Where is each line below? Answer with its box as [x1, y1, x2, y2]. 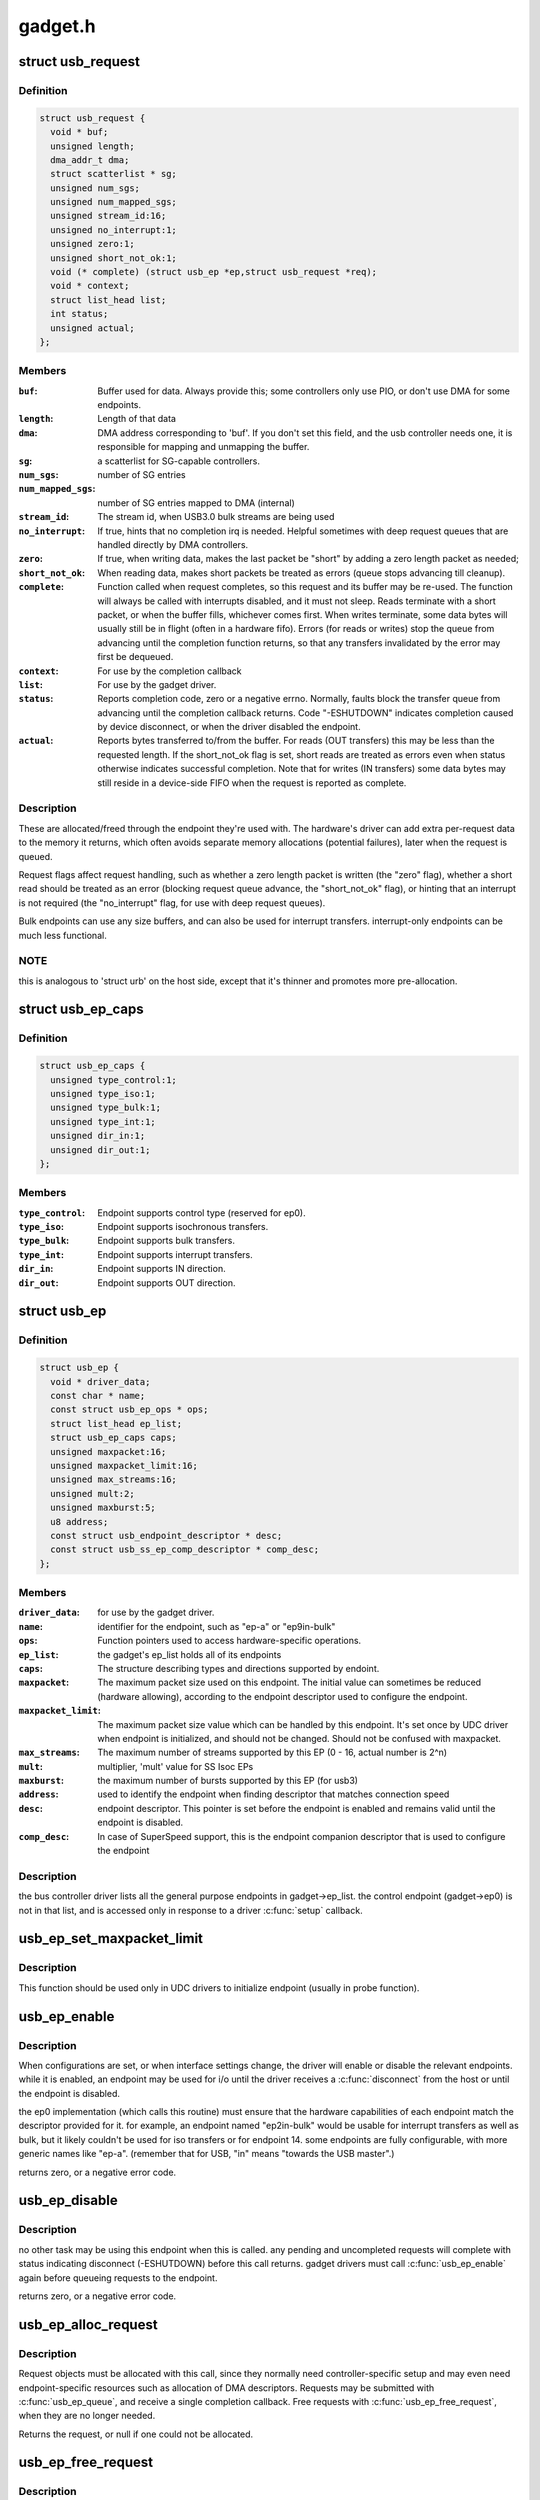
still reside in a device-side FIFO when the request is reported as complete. [97, 776, 407, 789]
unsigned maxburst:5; [50, 1502, 157, 1514]
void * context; [50, 280, 130, 292]
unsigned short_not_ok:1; [50, 252, 177, 264]
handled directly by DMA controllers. [97, 539, 249, 550]
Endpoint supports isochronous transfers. [97, 1221, 269, 1233]
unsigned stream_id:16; [50, 210, 167, 222]
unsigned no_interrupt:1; [50, 224, 177, 235]
